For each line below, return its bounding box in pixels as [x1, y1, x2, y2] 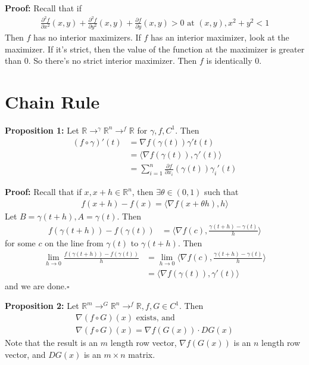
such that [204, 185, 239, 198]
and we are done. [5, 279, 67, 292]
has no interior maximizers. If [33, 31, 141, 44]
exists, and [136, 313, 175, 322]
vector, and [5, 348, 46, 360]
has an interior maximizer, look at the [151, 31, 289, 44]
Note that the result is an [5, 336, 98, 348]
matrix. [128, 348, 155, 360]
